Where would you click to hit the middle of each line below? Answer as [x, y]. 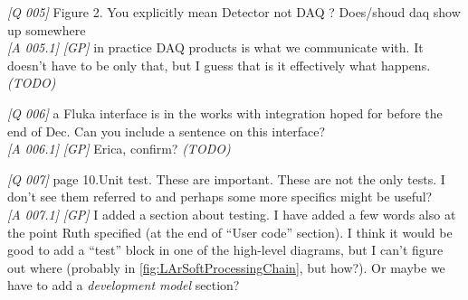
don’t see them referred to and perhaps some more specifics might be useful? [220, 197]
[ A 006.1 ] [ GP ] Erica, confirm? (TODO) [119, 149]
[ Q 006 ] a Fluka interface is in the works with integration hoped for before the [225, 112]
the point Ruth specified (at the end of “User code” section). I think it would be [230, 232]
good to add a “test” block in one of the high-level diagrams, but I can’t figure [225, 250]
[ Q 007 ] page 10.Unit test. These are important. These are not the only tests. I [226, 178]
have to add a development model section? [124, 285]
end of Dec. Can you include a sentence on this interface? [167, 131]
